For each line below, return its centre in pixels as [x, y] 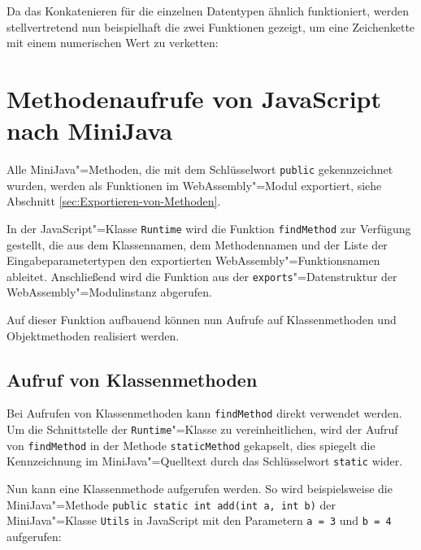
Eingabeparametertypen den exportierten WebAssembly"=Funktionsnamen [193, 260]
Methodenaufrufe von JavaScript [194, 98]
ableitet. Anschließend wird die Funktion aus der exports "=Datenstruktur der [202, 276]
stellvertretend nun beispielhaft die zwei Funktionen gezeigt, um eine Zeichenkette [211, 26]
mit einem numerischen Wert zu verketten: [113, 43]
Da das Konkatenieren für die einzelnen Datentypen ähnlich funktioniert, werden [208, 11]
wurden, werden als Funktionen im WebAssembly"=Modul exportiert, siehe [194, 185]
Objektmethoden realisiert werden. [93, 335]
